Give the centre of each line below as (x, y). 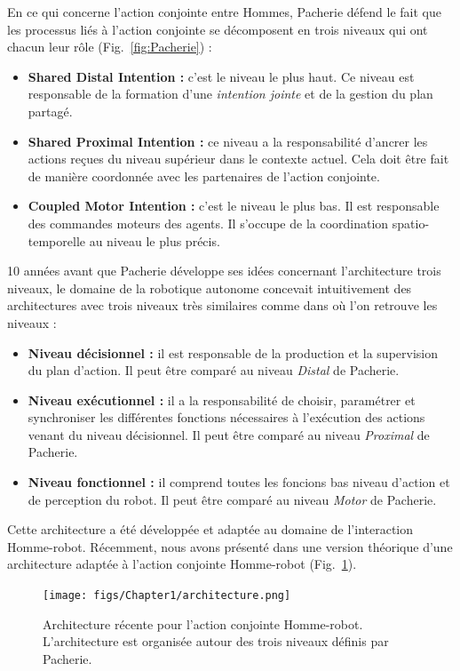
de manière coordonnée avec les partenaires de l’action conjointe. (204, 176)
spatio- (411, 223)
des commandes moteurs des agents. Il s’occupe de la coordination (208, 223)
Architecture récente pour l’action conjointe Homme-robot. (203, 623)
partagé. (50, 111)
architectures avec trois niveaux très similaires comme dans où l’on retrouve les (222, 305)
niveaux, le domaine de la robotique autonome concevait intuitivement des (210, 288)
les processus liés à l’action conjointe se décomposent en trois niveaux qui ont (218, 29)
